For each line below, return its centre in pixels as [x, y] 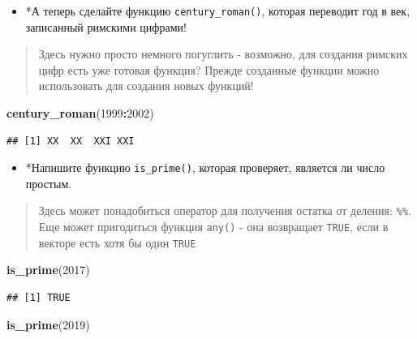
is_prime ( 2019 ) [48, 324]
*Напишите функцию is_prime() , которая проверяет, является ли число [205, 167]
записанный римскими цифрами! [106, 26]
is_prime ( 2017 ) [48, 270]
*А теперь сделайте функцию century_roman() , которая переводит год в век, [218, 11]
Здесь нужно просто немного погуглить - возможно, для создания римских [223, 54]
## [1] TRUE [39, 298]
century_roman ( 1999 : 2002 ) [80, 113]
